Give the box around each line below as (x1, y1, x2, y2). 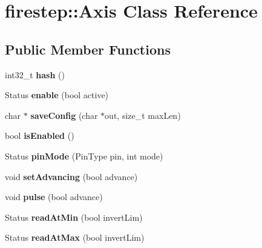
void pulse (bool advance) (5, 190, 103, 203)
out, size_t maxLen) (105, 109, 181, 121)
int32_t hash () (5, 68, 65, 81)
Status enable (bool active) (5, 89, 109, 101)
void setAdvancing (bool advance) (5, 170, 138, 183)
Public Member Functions (5, 39, 171, 58)
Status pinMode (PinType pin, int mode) (5, 149, 163, 162)
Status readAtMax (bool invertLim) (5, 231, 145, 244)
